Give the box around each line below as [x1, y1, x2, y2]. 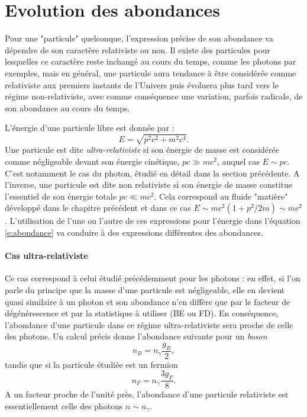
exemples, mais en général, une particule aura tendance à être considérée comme [5, 66, 296, 79]
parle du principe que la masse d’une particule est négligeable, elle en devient [5, 283, 285, 296]
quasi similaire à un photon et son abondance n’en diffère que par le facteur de [5, 295, 290, 307]
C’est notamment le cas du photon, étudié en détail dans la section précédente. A [5, 166, 300, 179]
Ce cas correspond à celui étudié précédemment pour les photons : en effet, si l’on [5, 272, 300, 284]
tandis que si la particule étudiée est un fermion [5, 358, 178, 370]
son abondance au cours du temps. [5, 101, 130, 114]
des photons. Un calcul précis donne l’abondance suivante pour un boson [5, 330, 267, 342]
